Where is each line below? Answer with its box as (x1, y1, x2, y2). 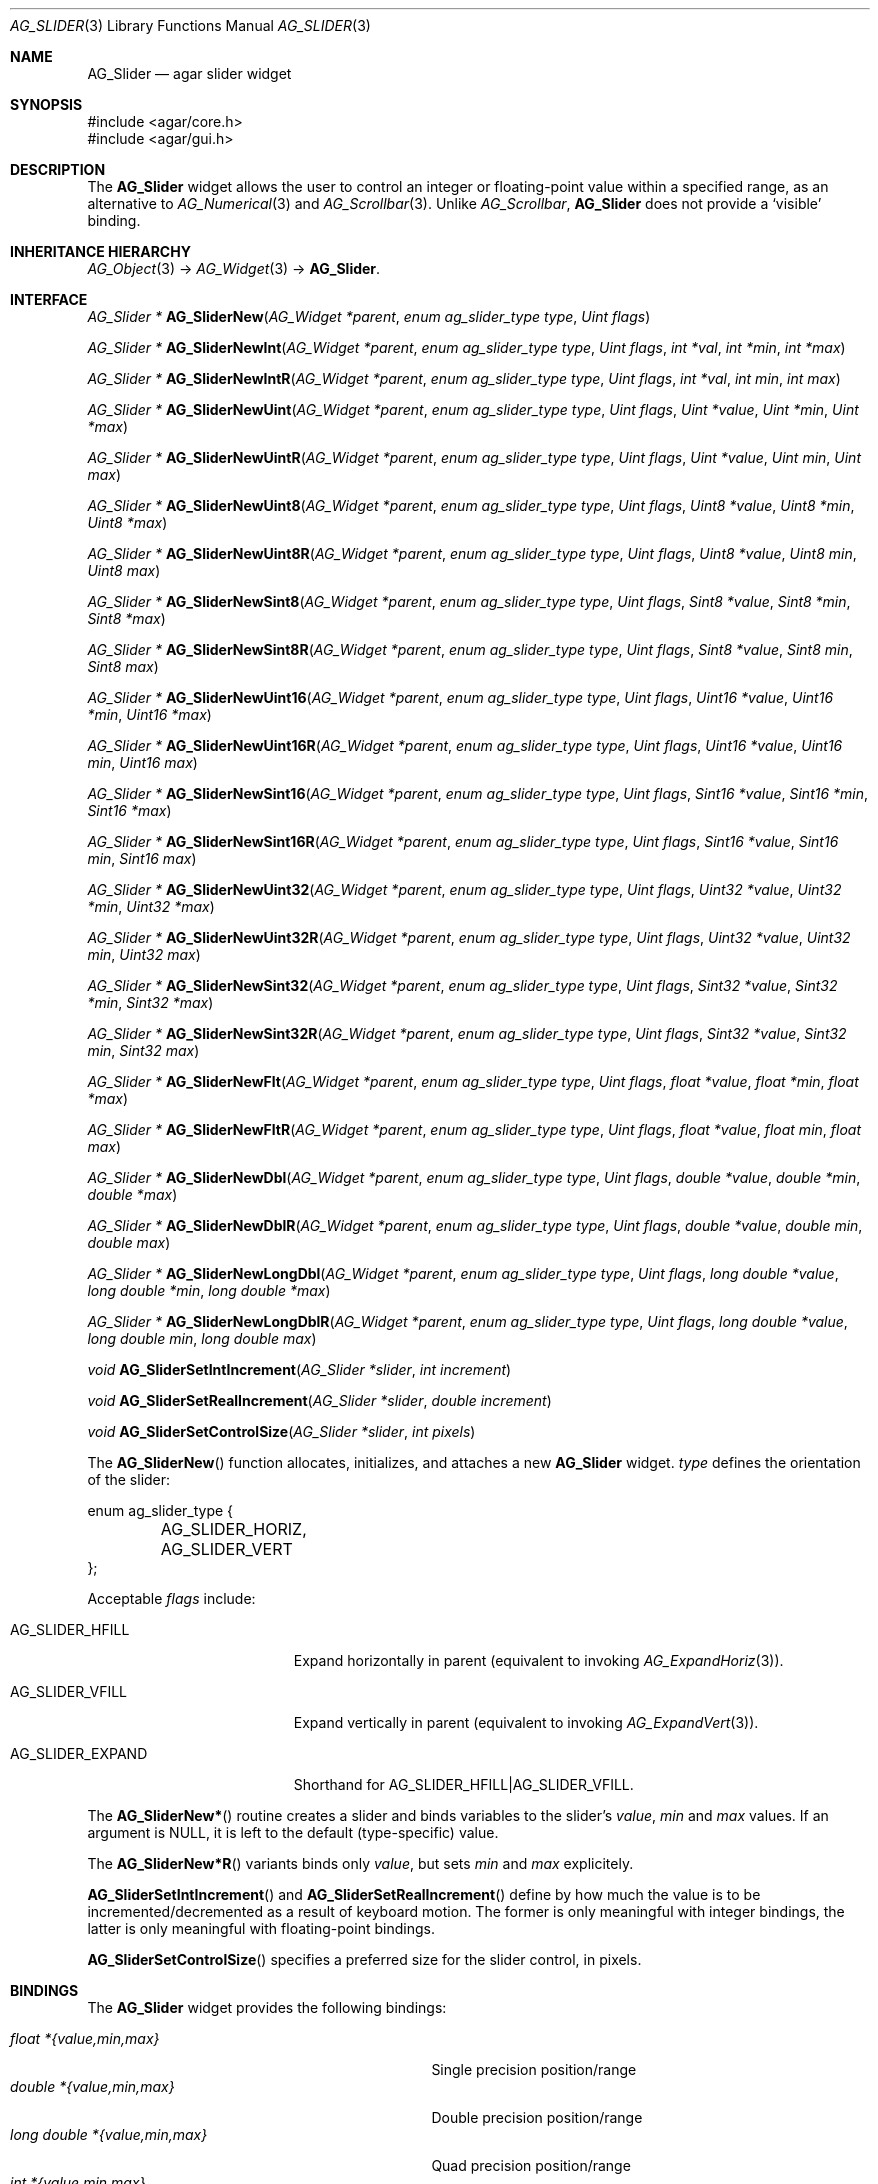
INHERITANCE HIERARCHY (10, 243, 191, 260)
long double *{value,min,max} (10, 2126, 208, 2143)
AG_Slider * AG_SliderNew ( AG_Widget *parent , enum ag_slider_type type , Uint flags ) (87, 308, 651, 325)
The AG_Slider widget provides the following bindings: (87, 1999, 447, 2016)
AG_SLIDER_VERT (160, 1539, 293, 1559)
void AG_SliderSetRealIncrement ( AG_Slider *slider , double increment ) (87, 1392, 552, 1409)
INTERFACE (10, 291, 88, 308)
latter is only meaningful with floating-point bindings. (87, 1920, 435, 1937)
